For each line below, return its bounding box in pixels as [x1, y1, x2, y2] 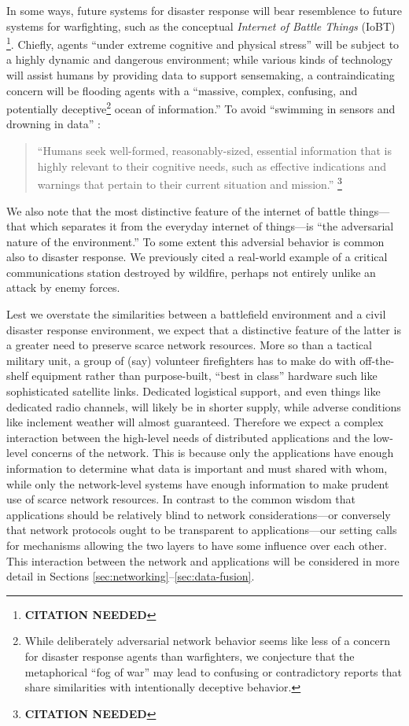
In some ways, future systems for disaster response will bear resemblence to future [6, 2, 403, 18]
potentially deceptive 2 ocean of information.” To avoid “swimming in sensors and [6, 98, 396, 116]
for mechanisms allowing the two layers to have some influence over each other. [6, 536, 387, 553]
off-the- [359, 352, 395, 368]
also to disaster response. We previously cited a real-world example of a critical [6, 249, 388, 265]
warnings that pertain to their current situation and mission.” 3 [37, 174, 342, 192]
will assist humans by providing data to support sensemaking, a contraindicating [6, 67, 395, 83]
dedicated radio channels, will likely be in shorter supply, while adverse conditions [6, 398, 401, 415]
